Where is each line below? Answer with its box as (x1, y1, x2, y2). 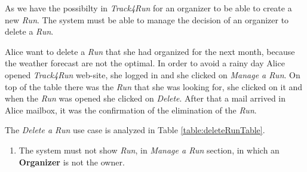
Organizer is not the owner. (19, 155, 125, 168)
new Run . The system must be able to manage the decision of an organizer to (5, 13, 289, 26)
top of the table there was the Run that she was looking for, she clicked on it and (5, 80, 303, 93)
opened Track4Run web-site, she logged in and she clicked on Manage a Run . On (5, 68, 300, 81)
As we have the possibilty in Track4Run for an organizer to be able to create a (5, 2, 292, 14)
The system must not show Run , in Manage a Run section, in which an (19, 143, 280, 156)
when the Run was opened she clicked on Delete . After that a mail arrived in (5, 92, 286, 105)
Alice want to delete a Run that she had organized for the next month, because (5, 45, 295, 57)
